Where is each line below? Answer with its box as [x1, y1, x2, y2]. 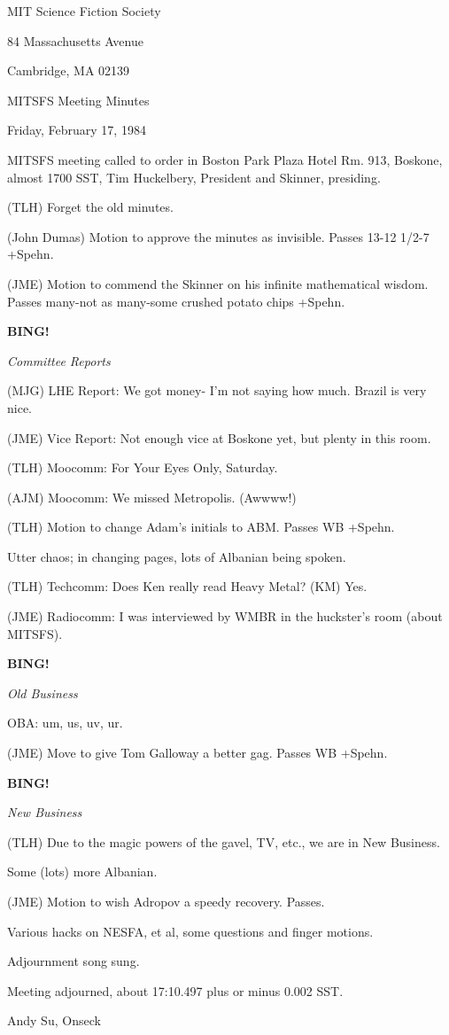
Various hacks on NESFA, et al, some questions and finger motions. [7, 922, 374, 940]
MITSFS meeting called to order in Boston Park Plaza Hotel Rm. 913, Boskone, [7, 150, 443, 168]
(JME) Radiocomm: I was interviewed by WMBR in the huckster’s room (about [7, 607, 443, 626]
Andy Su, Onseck [7, 1011, 101, 1030]
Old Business [7, 683, 78, 702]
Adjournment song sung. [7, 952, 140, 970]
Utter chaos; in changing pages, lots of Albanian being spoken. [7, 547, 346, 565]
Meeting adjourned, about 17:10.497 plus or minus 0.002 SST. [7, 981, 344, 1000]
